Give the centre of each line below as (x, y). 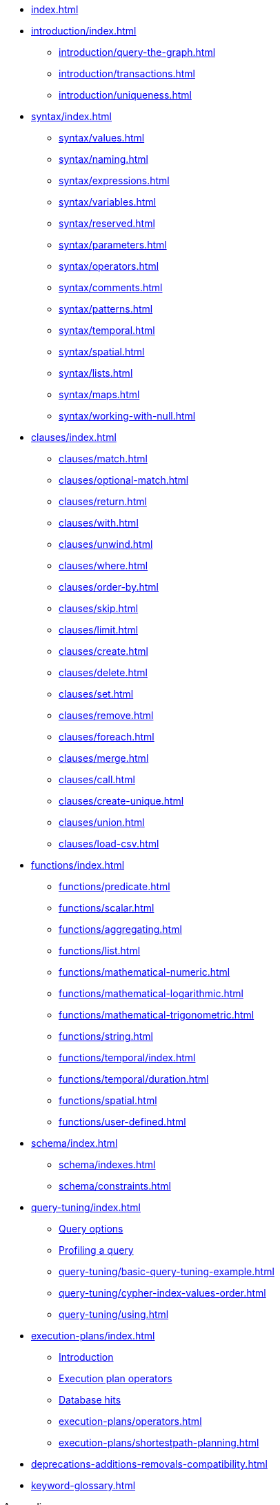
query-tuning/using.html (114, 1314)
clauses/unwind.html (106, 544)
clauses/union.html (102, 822)
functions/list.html (100, 951)
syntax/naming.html (103, 159)
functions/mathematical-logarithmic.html (151, 993)
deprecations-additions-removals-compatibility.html (149, 1464)
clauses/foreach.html (107, 737)
